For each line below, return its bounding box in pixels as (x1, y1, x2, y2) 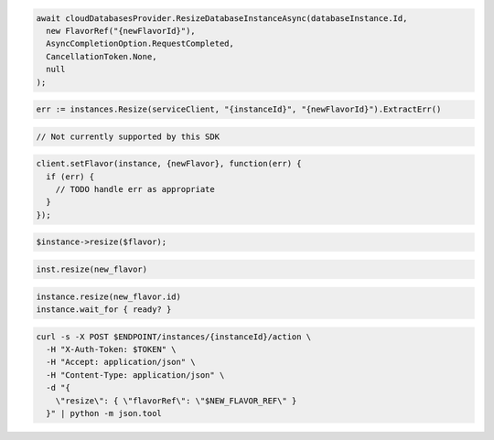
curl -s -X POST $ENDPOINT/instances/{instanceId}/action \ (36, 331, 312, 342)
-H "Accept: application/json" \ (46, 357, 196, 368)
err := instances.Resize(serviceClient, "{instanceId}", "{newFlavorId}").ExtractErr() (36, 104, 442, 114)
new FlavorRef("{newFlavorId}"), (46, 26, 196, 36)
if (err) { (46, 171, 95, 182)
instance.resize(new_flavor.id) (36, 291, 182, 302)
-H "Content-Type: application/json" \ (46, 370, 225, 380)
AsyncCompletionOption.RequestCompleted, (46, 38, 235, 49)
